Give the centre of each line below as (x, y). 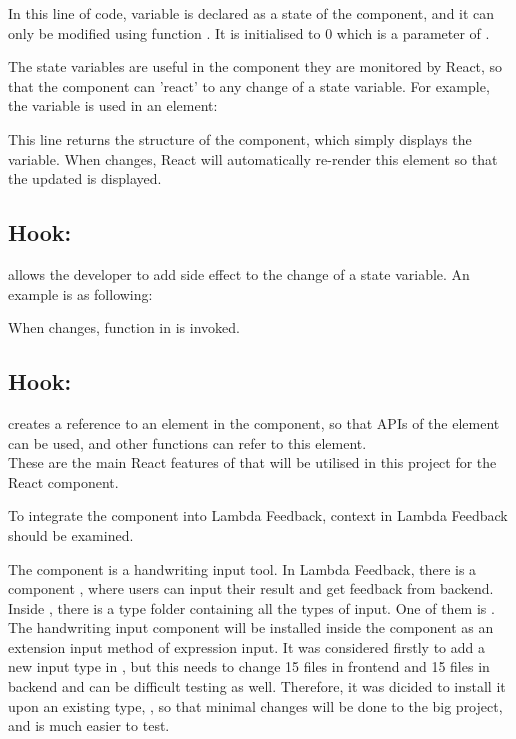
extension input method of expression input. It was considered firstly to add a (246, 646)
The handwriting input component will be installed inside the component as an (251, 627)
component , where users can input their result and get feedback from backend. (251, 588)
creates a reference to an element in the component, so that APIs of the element (254, 422)
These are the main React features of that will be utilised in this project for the (252, 462)
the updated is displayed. (85, 178)
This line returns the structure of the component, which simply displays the (240, 138)
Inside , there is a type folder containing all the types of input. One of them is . (251, 607)
